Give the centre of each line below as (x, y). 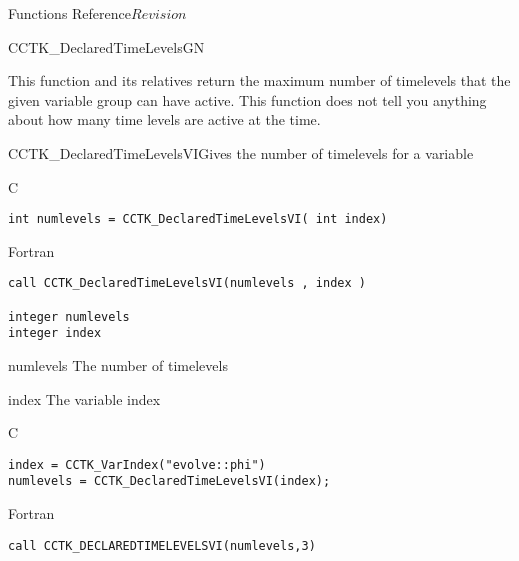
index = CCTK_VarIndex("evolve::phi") (137, 464)
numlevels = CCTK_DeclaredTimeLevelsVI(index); (169, 481)
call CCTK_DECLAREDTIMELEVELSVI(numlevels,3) (162, 545)
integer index (55, 333)
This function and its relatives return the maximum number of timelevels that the (259, 80)
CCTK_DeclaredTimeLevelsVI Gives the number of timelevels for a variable (241, 152)
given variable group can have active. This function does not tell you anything (247, 99)
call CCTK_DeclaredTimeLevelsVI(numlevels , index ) (187, 283)
